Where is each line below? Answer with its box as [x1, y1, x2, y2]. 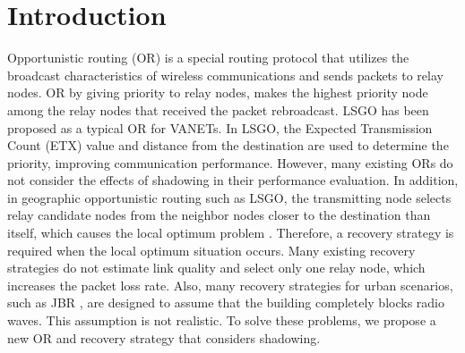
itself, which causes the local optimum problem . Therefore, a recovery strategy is [7, 223, 454, 242]
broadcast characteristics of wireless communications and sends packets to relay [7, 65, 443, 84]
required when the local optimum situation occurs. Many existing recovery [7, 240, 416, 259]
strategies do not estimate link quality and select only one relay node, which [7, 258, 426, 277]
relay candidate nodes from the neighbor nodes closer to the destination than [7, 206, 431, 224]
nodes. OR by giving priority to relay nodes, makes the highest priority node [7, 83, 428, 102]
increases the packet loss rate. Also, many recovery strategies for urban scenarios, [7, 275, 453, 294]
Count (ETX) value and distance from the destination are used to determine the [7, 136, 449, 155]
